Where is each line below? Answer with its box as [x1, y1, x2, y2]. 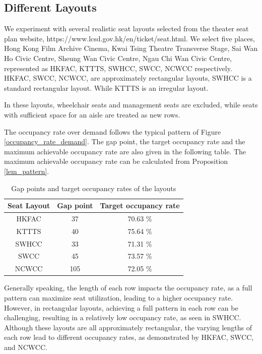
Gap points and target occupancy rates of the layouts [11, 183, 176, 193]
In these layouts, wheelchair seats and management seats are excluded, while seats [4, 99, 258, 110]
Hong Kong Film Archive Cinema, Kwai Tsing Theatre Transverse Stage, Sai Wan [4, 43, 258, 53]
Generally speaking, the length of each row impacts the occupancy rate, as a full [4, 282, 252, 293]
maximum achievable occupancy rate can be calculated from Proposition [4, 156, 228, 166]
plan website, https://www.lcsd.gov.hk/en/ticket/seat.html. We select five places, [4, 33, 255, 43]
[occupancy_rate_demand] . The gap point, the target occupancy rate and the [4, 136, 245, 147]
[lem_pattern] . [4, 165, 49, 176]
